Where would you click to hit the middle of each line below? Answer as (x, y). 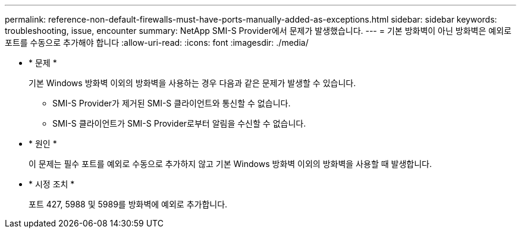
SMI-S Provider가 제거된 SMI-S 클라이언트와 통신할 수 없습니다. (172, 103)
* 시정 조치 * (52, 184)
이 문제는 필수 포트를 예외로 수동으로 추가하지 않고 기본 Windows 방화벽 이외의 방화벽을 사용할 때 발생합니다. (230, 164)
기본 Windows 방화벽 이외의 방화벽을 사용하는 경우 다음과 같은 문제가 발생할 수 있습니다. (192, 83)
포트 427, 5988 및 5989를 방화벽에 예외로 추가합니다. (128, 204)
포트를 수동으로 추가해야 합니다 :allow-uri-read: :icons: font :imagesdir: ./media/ (157, 42)
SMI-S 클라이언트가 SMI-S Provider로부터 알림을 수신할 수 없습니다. (179, 123)
